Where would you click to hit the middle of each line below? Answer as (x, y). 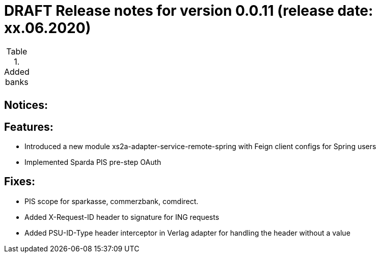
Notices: (26, 105)
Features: (29, 127)
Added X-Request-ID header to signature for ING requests (122, 217)
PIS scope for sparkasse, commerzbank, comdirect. (112, 201)
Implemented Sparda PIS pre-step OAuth (93, 162)
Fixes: (20, 182)
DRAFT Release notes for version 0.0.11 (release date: (189, 11)
